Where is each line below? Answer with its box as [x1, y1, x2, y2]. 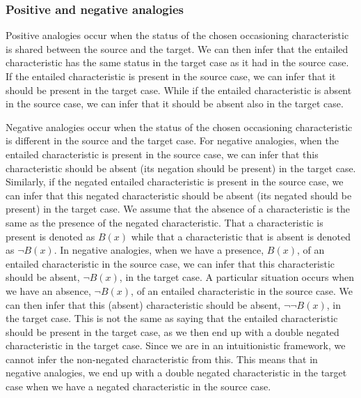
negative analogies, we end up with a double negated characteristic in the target [6, 365, 347, 380]
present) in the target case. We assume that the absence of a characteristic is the [6, 201, 350, 216]
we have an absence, [6, 283, 91, 298]
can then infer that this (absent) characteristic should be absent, [6, 297, 281, 312]
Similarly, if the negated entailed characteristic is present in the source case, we [6, 174, 344, 189]
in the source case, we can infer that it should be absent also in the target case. [6, 96, 344, 111]
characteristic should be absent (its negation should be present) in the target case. [6, 160, 356, 175]
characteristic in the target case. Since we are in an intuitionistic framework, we [6, 338, 346, 353]
